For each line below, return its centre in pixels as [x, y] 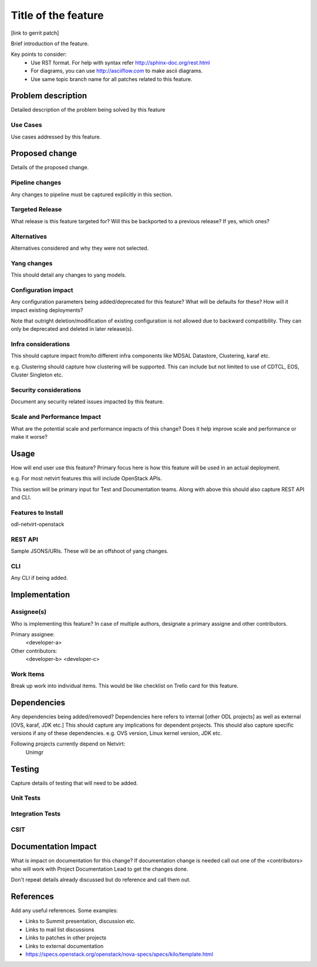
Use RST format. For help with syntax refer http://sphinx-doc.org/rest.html [120, 62]
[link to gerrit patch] [35, 33]
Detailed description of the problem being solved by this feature [88, 110]
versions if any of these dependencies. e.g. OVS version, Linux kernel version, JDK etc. [117, 733]
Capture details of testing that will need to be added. [74, 783]
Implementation [41, 595]
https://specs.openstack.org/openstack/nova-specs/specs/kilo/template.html [119, 954]
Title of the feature [57, 15]
